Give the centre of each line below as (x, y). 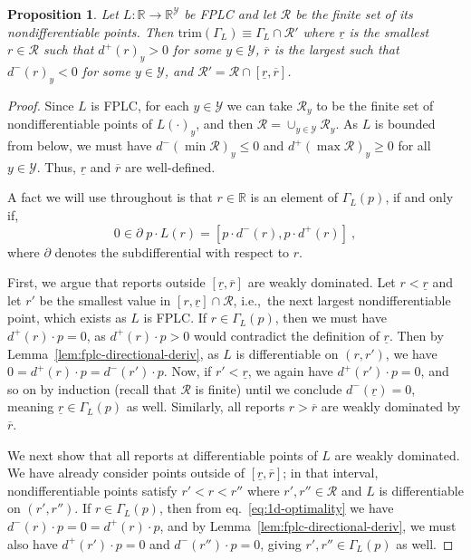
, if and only (419, 197)
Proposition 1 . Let (63, 14)
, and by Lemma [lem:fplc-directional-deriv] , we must (308, 525)
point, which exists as (67, 318)
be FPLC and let (230, 14)
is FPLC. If (175, 318)
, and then (225, 124)
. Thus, (57, 166)
